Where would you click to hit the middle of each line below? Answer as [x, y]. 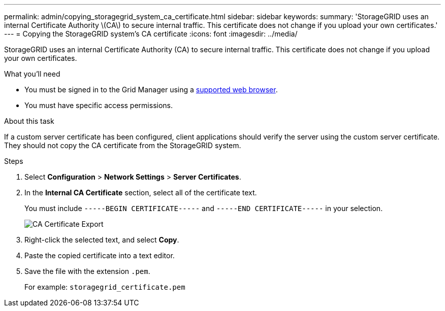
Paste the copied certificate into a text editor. [100, 255]
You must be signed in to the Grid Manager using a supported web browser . [151, 90]
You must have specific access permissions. [99, 105]
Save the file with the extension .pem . [87, 271]
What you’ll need [32, 74]
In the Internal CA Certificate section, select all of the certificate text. [141, 193]
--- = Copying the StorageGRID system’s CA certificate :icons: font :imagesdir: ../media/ [151, 34]
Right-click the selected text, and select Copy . [102, 240]
